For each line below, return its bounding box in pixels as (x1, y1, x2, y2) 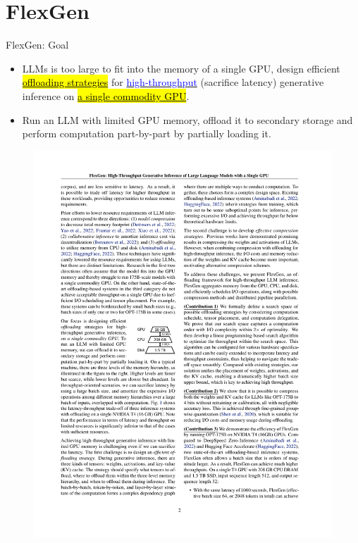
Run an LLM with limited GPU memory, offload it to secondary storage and (22, 112, 353, 127)
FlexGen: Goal (6, 37, 69, 52)
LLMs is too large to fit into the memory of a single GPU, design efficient (22, 61, 340, 75)
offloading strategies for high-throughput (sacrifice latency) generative (22, 75, 324, 89)
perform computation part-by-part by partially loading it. (22, 126, 271, 141)
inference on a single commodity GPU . (22, 88, 190, 103)
